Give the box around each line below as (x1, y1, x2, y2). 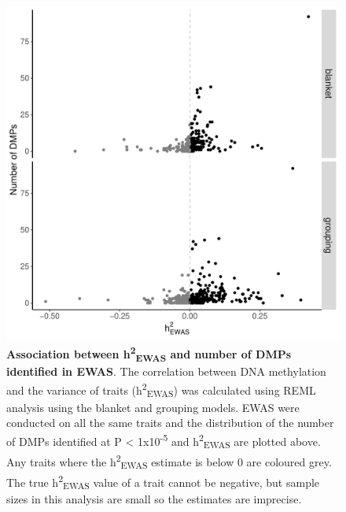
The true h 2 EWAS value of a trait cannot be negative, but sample (6, 471, 320, 492)
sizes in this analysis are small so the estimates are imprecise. (6, 491, 302, 507)
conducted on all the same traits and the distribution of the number (6, 414, 334, 431)
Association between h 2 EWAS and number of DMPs (6, 343, 292, 365)
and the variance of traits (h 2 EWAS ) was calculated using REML (6, 379, 316, 400)
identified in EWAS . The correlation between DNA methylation (6, 363, 326, 380)
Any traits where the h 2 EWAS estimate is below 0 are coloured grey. (6, 451, 332, 472)
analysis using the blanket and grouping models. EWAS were (6, 399, 300, 415)
